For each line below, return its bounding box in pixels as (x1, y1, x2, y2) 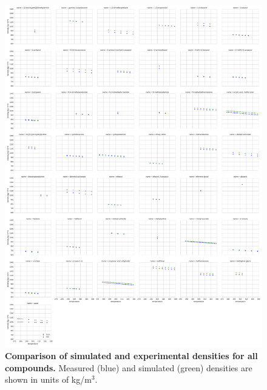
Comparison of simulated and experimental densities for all (5, 349, 258, 362)
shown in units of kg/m (5, 373, 92, 386)
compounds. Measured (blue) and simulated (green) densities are (5, 361, 252, 374)
